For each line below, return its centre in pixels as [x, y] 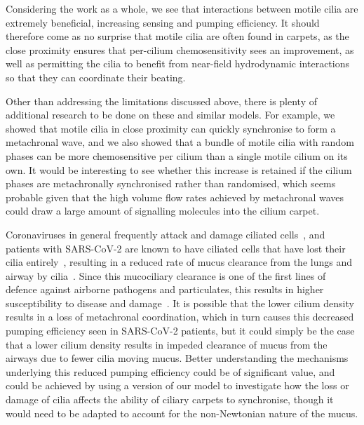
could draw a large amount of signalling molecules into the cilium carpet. [163, 211]
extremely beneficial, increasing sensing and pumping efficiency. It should [163, 22]
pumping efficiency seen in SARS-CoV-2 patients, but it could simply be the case [180, 331]
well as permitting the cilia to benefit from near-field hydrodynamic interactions [177, 63]
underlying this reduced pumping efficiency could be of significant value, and [170, 371]
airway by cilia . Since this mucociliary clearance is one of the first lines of [166, 275]
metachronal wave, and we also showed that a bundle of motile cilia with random [180, 142]
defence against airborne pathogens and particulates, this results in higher [165, 289]
